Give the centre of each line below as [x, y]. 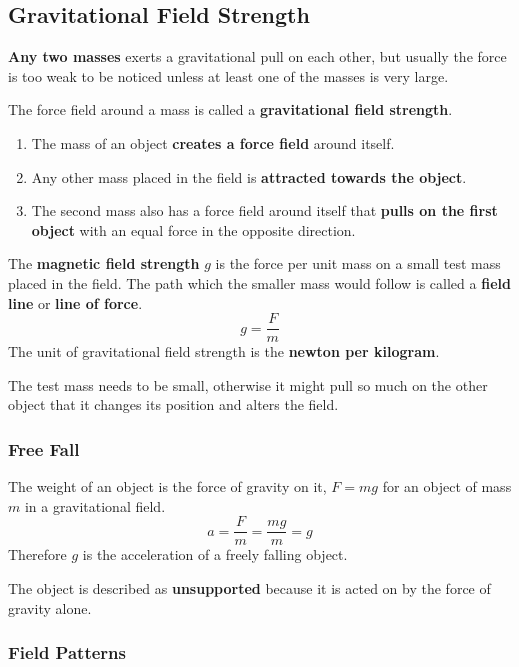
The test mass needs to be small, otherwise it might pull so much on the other [248, 384]
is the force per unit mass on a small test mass [358, 263]
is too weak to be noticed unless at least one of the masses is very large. [228, 75]
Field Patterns [67, 652]
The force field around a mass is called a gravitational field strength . [230, 109]
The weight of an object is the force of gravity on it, [167, 486]
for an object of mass [447, 486]
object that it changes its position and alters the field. [173, 404]
